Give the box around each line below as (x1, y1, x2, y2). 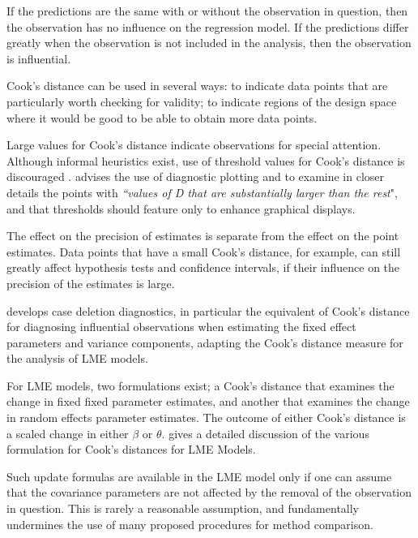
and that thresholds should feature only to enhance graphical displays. (6, 200, 356, 217)
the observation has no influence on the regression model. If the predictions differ (6, 18, 409, 35)
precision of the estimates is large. (6, 274, 175, 291)
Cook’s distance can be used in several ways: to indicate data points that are (6, 77, 388, 94)
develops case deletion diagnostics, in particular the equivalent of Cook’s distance (6, 302, 410, 319)
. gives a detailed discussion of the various (161, 424, 369, 441)
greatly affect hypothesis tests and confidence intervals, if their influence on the (6, 259, 400, 276)
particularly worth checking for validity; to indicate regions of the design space (6, 93, 397, 110)
